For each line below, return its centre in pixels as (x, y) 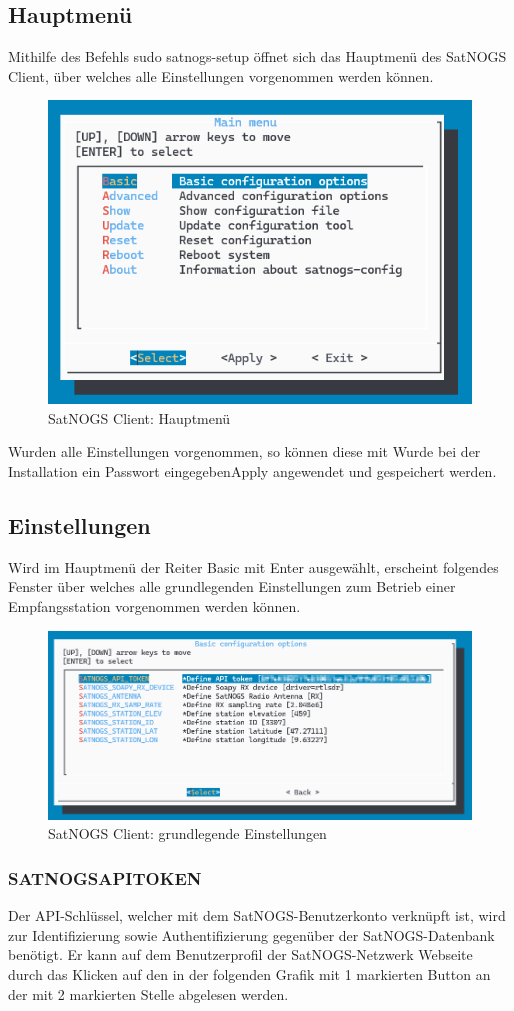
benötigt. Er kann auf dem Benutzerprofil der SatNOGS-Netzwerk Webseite (240, 954)
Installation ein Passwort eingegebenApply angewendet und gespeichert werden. (252, 471)
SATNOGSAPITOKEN (105, 877)
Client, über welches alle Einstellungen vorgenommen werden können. (221, 75)
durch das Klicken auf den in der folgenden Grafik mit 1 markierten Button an (249, 973)
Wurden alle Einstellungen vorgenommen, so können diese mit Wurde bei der (244, 451)
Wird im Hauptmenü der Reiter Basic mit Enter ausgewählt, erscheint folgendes (253, 566)
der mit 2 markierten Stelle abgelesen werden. (148, 993)
